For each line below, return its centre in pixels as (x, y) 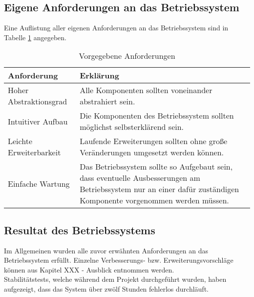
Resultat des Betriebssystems (80, 230)
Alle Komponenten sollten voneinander (146, 90)
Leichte (20, 141)
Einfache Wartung (39, 183)
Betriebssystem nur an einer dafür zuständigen (159, 189)
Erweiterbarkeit (34, 152)
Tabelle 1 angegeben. (35, 37)
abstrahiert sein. (107, 101)
